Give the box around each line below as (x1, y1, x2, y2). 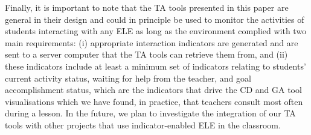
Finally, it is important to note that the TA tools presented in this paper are (5, 1, 289, 13)
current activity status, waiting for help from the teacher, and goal (5, 71, 251, 84)
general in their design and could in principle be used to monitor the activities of (5, 13, 304, 25)
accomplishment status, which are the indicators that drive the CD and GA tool (5, 83, 302, 96)
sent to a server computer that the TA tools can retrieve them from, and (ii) (5, 48, 288, 61)
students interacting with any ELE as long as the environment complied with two (5, 25, 307, 37)
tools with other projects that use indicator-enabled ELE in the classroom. (5, 118, 281, 131)
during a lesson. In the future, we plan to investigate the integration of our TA (5, 107, 296, 119)
